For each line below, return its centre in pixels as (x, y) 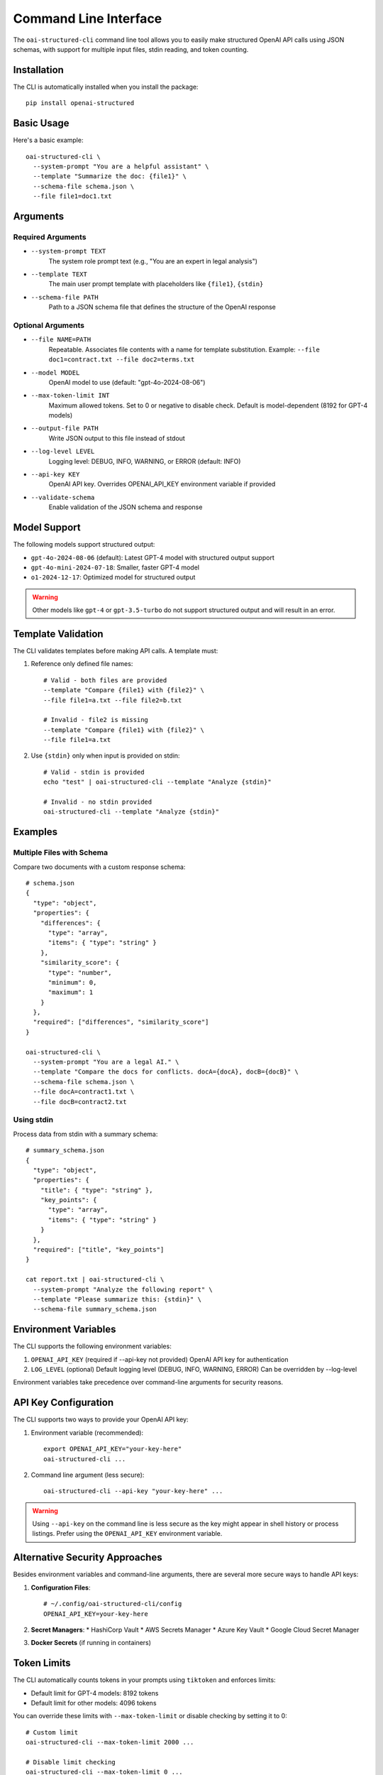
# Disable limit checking (71, 1762)
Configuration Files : (61, 1588)
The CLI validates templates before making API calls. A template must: (116, 650)
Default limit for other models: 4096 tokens (94, 1703)
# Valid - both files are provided (105, 680)
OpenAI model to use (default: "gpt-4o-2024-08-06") (127, 382)
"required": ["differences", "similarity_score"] (121, 1022)
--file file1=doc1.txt (72, 196)
